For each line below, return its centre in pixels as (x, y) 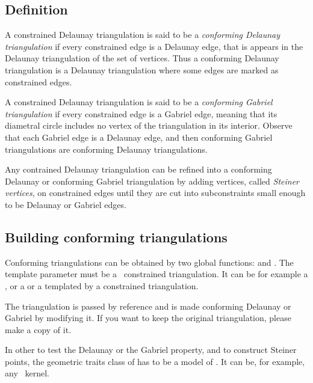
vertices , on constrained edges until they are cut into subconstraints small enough (155, 193)
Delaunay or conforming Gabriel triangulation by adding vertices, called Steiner (152, 181)
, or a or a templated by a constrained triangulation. (102, 285)
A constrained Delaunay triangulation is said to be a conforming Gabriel (139, 102)
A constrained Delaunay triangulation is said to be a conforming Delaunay (143, 35)
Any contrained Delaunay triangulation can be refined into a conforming (138, 169)
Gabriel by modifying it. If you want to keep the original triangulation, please (148, 318)
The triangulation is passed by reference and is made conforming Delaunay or (148, 306)
